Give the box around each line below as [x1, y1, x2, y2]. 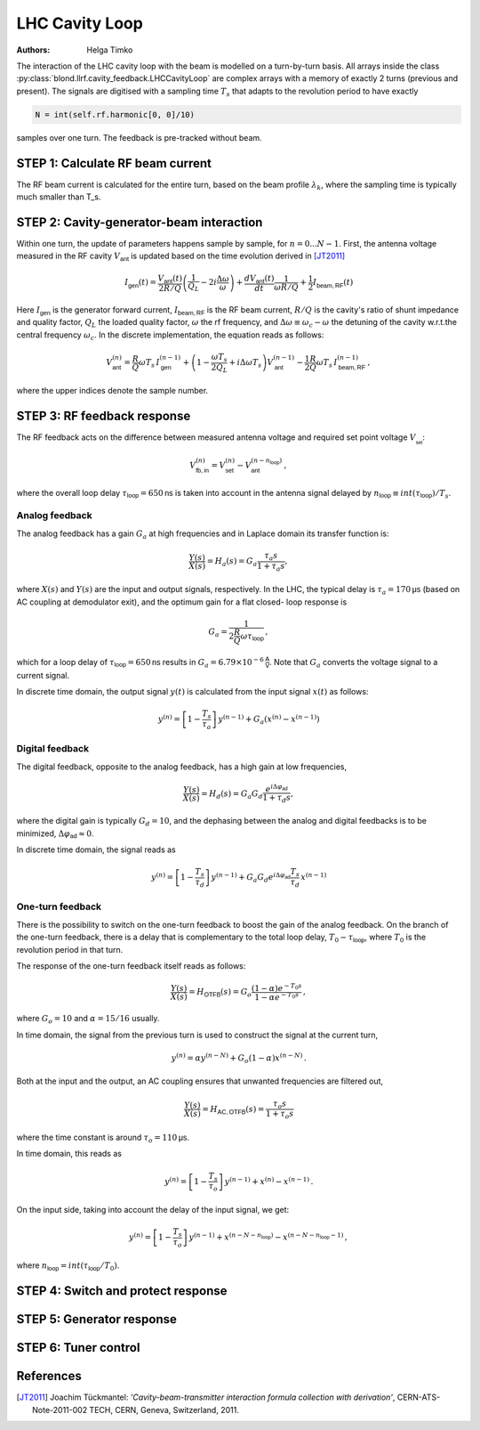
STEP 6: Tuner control [16, 1340, 140, 1355]
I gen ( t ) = [124, 277, 157, 289]
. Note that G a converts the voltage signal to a [269, 656, 438, 670]
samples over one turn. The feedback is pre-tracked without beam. [16, 132, 262, 142]
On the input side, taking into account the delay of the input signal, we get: [16, 1204, 290, 1215]
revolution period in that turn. [16, 944, 124, 955]
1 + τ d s [262, 792, 292, 805]
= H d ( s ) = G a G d [201, 788, 263, 800]
